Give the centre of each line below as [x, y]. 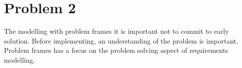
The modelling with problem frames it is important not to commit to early [117, 31]
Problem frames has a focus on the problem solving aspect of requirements [116, 50]
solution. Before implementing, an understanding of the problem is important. [121, 40]
